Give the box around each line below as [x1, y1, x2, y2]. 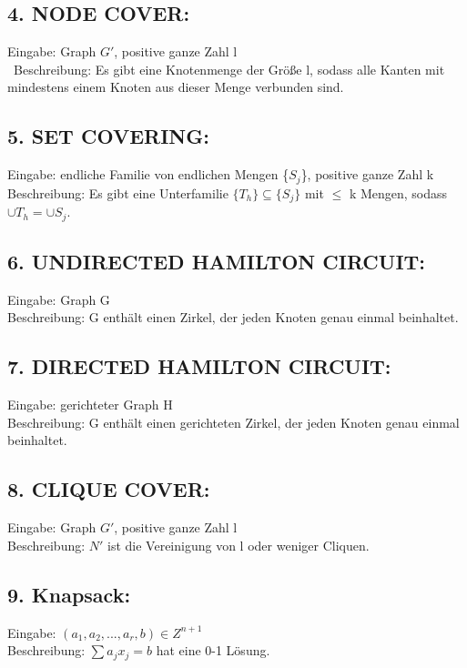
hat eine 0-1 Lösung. [156, 641, 270, 660]
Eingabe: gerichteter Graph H [7, 395, 173, 414]
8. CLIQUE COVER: [7, 475, 210, 503]
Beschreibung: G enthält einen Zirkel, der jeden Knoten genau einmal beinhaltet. [7, 308, 459, 327]
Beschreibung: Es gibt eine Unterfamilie [7, 183, 228, 202]
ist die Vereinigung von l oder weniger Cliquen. [107, 535, 370, 554]
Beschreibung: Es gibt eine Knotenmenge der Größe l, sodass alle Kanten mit [13, 59, 445, 78]
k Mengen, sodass [349, 183, 448, 202]
